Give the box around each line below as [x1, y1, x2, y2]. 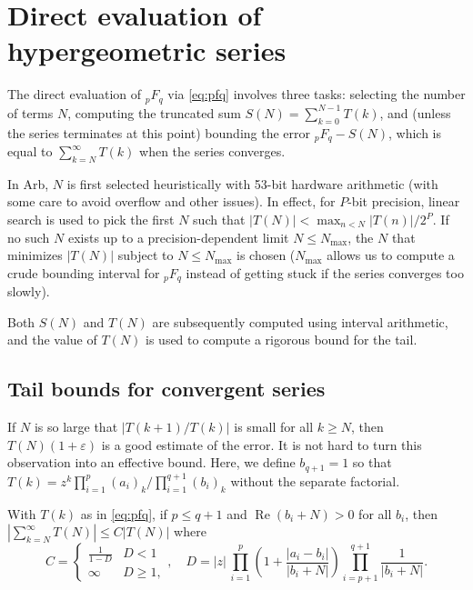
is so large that [34, 417, 118, 436]
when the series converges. [139, 142, 286, 161]
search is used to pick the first [7, 210, 175, 228]
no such [7, 227, 50, 246]
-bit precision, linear [347, 192, 460, 211]
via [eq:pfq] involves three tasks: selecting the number [167, 85, 466, 104]
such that [193, 210, 246, 228]
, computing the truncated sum [67, 103, 241, 122]
